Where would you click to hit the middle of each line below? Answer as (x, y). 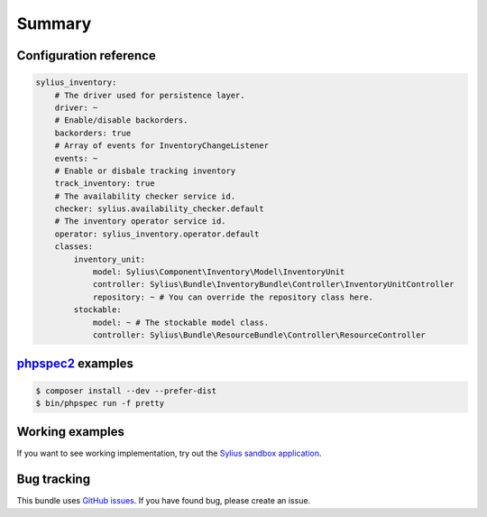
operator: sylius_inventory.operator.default (157, 234)
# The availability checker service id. (145, 196)
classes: (74, 247)
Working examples (71, 432)
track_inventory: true (105, 184)
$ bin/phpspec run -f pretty (100, 403)
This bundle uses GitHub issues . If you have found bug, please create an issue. (164, 501)
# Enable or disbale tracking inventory (145, 171)
